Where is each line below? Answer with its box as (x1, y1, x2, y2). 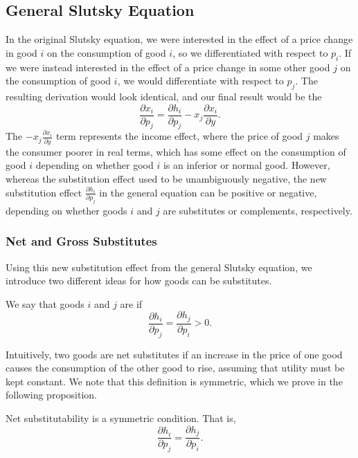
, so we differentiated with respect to (172, 45, 328, 59)
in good (6, 45, 37, 59)
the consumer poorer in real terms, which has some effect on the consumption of (6, 144, 346, 158)
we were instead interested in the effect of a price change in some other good (6, 59, 330, 74)
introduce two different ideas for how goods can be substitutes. (6, 273, 272, 288)
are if (120, 296, 143, 311)
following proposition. (6, 387, 97, 402)
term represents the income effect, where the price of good (55, 129, 303, 143)
